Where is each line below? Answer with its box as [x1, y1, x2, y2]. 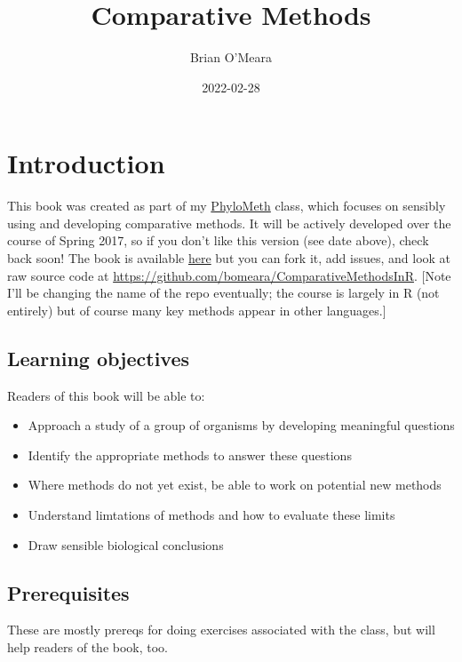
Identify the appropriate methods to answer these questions [28, 445, 352, 464]
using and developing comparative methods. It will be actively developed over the [7, 213, 451, 232]
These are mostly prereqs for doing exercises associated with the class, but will [7, 620, 435, 639]
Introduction [7, 145, 165, 181]
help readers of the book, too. [7, 637, 169, 656]
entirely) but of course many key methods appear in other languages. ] [7, 300, 386, 319]
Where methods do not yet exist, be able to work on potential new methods [28, 475, 442, 494]
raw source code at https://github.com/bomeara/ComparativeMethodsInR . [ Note [7, 266, 451, 284]
